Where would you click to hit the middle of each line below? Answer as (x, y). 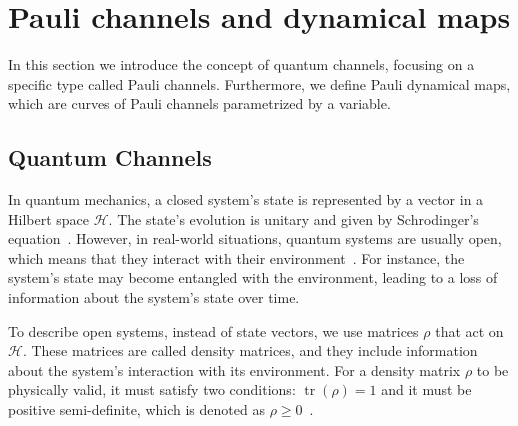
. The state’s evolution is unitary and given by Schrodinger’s (293, 218)
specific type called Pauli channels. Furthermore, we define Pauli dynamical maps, (259, 83)
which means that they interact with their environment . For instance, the (236, 257)
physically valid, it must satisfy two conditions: (152, 389)
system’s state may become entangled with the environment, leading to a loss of (253, 277)
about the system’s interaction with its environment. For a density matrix (234, 369)
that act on (469, 330)
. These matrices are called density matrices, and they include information (250, 350)
